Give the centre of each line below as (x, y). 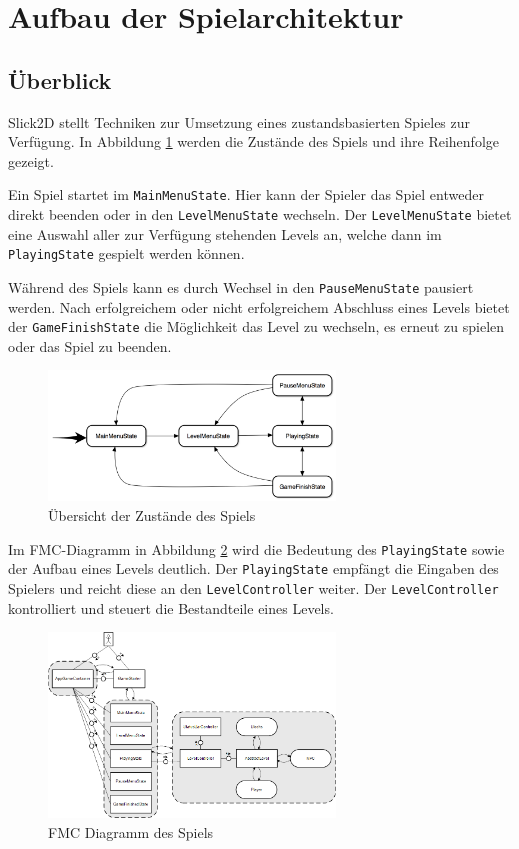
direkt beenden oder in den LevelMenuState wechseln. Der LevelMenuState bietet (260, 214)
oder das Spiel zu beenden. (90, 345)
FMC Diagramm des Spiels (131, 831)
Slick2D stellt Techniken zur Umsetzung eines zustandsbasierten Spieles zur (239, 121)
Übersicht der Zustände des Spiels (152, 515)
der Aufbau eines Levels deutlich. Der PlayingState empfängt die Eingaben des (253, 568)
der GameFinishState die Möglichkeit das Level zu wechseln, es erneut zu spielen (256, 326)
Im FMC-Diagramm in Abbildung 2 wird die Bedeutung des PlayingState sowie (256, 548)
